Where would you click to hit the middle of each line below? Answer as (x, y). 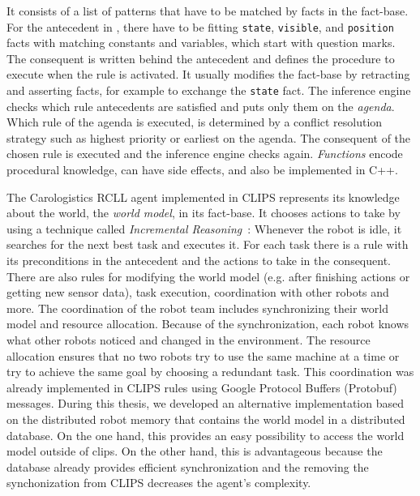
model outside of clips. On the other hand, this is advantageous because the (195, 451)
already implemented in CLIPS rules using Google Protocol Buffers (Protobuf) (202, 387)
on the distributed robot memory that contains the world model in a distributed (206, 419)
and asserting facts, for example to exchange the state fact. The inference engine (209, 90)
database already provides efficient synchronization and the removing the (188, 466)
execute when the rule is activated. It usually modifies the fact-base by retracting (208, 74)
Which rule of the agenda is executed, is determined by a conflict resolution (195, 122)
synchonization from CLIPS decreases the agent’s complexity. (159, 483)
